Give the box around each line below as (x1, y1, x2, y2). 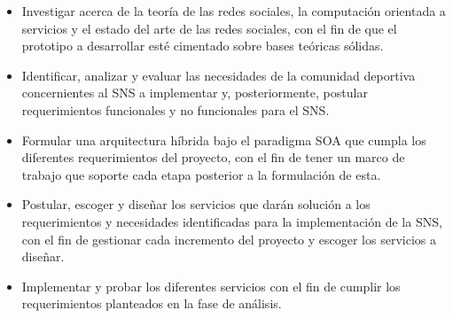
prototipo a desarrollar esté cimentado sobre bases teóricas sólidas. (21, 36, 384, 55)
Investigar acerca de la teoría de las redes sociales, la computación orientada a (21, 2, 446, 19)
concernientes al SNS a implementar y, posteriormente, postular (21, 83, 368, 102)
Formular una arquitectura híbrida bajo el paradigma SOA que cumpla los (21, 130, 426, 149)
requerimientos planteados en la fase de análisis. (21, 294, 282, 313)
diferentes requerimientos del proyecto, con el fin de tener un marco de (21, 148, 405, 167)
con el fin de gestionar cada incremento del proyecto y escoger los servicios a (21, 229, 436, 248)
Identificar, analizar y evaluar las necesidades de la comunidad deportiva (21, 66, 416, 84)
